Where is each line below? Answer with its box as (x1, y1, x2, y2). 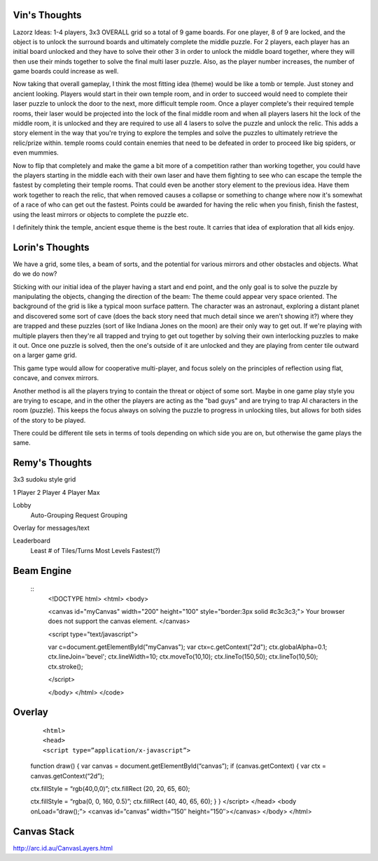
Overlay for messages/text (13, 524, 90, 532)
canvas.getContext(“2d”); (30, 771, 105, 780)
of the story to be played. (13, 416, 86, 424)
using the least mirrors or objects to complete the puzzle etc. (13, 210, 189, 218)
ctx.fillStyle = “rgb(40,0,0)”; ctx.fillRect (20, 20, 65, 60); (30, 785, 190, 793)
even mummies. (13, 148, 59, 157)
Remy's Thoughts (13, 457, 92, 469)
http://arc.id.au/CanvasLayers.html (13, 843, 113, 852)
